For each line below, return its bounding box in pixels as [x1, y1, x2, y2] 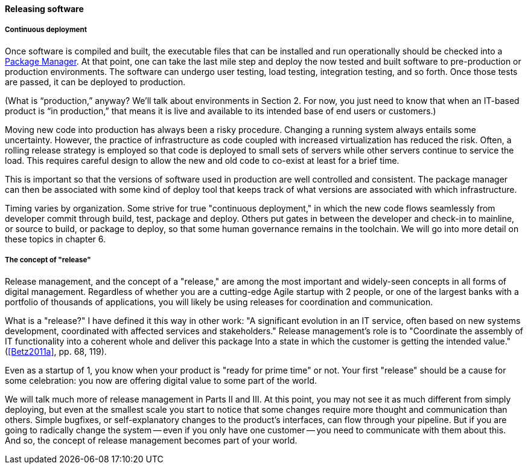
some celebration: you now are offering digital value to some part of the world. [5, 375, 317, 386]
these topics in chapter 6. [5, 233, 106, 244]
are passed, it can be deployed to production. [5, 76, 186, 87]
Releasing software [5, 4, 84, 14]
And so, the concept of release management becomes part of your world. [5, 435, 297, 445]
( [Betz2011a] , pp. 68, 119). [5, 346, 107, 357]
